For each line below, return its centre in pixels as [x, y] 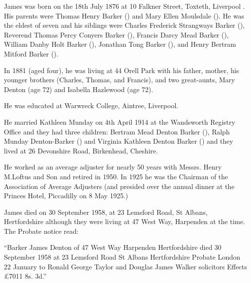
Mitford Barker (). [31, 53]
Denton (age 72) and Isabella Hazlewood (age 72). [79, 89]
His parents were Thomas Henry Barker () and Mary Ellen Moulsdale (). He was [124, 15]
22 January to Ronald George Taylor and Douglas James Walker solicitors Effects [125, 266]
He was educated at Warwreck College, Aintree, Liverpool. [91, 105]
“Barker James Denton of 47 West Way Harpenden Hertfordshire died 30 [113, 247]
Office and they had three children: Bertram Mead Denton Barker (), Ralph [117, 131]
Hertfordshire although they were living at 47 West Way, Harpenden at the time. [125, 221]
